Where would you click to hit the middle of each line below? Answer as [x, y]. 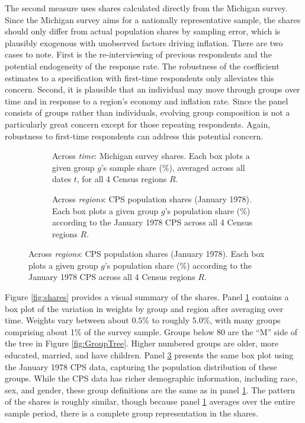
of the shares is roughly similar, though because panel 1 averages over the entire [150, 401]
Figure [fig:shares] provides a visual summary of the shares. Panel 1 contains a [147, 297]
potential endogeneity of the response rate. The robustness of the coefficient [142, 66]
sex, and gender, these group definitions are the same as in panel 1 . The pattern [150, 389]
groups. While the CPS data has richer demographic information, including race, [151, 378]
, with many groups [245, 320]
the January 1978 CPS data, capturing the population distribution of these [141, 366]
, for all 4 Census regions [122, 179]
